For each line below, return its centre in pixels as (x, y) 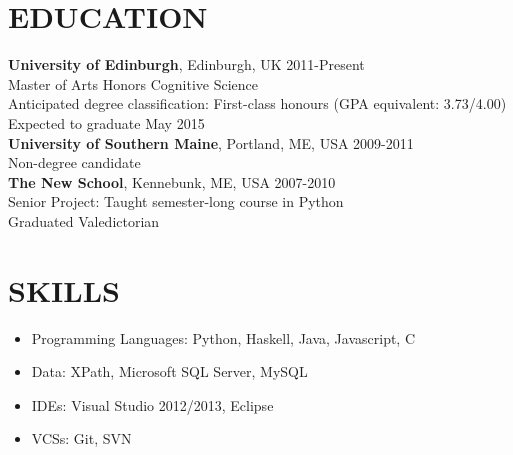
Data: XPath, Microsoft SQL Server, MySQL (169, 371)
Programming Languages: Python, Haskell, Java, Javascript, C (223, 337)
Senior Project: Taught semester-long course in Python (176, 201)
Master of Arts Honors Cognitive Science (133, 83)
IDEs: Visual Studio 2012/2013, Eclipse (152, 404)
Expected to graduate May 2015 (106, 122)
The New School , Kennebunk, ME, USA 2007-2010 (172, 181)
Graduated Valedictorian (84, 220)
